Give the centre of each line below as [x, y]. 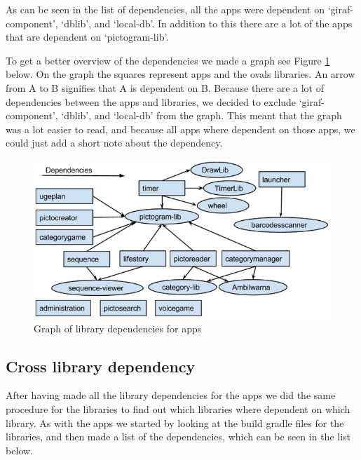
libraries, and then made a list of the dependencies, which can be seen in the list [178, 437]
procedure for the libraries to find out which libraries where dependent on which [178, 409]
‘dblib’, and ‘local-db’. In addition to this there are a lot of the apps [207, 23]
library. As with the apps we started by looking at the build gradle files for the [175, 422]
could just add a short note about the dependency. [114, 143]
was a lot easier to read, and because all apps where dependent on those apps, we [180, 129]
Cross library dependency [101, 366]
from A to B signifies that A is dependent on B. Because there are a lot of [165, 87]
